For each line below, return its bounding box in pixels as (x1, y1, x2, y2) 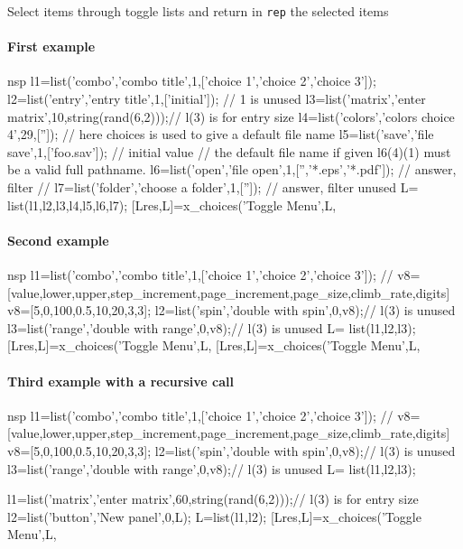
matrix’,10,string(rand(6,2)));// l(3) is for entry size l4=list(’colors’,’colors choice (7, 107, 455, 126)
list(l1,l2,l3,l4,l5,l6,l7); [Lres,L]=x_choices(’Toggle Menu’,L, (7, 195, 337, 214)
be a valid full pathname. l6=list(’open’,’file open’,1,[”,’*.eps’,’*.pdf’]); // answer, (7, 160, 457, 179)
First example (7, 37, 96, 56)
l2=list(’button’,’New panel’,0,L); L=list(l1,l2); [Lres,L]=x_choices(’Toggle (7, 507, 421, 526)
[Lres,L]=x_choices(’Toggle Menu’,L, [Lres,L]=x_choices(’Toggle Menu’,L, (7, 336, 421, 355)
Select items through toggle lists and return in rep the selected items (7, 2, 389, 20)
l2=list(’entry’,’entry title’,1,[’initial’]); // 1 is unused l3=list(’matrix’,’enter (7, 89, 426, 108)
